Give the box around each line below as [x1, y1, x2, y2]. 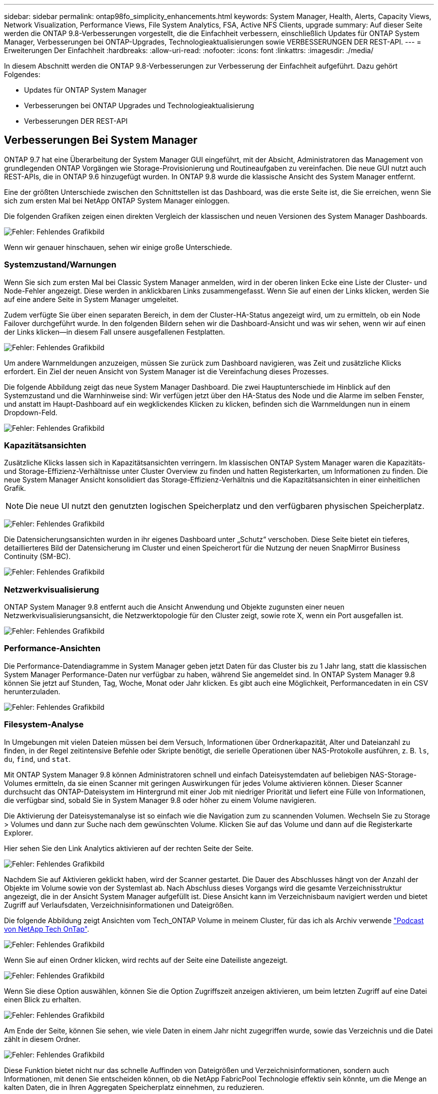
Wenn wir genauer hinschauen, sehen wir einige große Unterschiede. [4, 242, 232, 251]
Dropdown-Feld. [4, 408, 57, 417]
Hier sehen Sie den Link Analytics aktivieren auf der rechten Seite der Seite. [4, 844, 253, 853]
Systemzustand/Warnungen [4, 259, 116, 270]
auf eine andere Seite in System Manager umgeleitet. [4, 295, 178, 304]
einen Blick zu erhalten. [4, 995, 81, 1004]
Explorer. [4, 828, 33, 837]
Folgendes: [4, 70, 40, 79]
